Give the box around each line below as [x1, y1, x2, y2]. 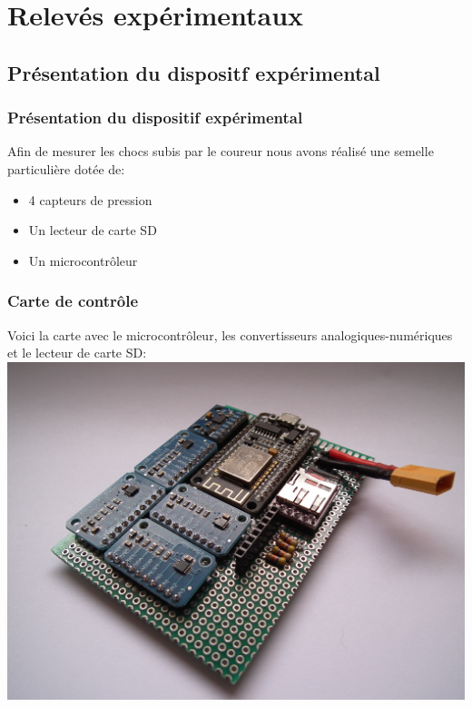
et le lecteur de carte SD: [7, 343, 147, 362]
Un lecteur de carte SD [28, 221, 157, 240]
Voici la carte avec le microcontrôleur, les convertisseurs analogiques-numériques [7, 325, 453, 344]
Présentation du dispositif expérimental [7, 106, 303, 129]
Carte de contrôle [7, 290, 139, 312]
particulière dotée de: [7, 159, 125, 178]
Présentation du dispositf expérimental [7, 58, 380, 86]
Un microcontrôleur [28, 250, 138, 270]
